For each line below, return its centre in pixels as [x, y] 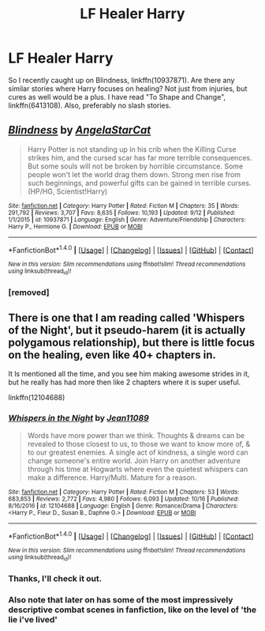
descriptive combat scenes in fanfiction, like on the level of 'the [132, 610]
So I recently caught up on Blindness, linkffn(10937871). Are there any [121, 80]
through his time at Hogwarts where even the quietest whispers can [138, 469]
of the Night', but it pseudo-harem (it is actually [127, 330]
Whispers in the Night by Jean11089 [79, 418]
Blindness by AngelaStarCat [80, 130]
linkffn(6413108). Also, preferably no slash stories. [90, 105]
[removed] [29, 292]
